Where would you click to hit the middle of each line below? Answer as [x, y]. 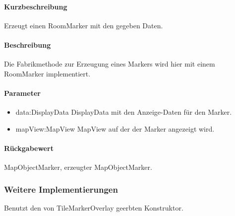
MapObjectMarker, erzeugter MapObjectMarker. [78, 167]
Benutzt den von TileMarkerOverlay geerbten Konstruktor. [94, 207]
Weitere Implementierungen [61, 189]
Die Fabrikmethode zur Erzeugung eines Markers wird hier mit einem [110, 64]
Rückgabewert [29, 148]
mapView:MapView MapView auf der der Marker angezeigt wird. [115, 128]
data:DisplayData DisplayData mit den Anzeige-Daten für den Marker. [124, 112]
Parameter [22, 93]
